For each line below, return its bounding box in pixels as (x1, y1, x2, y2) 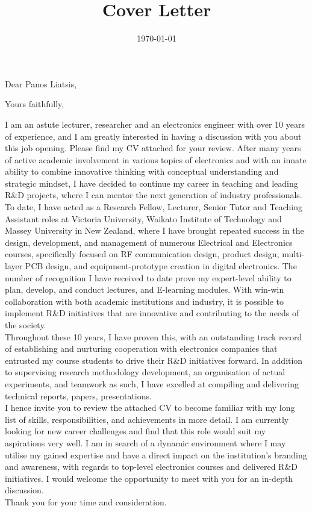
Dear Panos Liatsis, (5, 77, 77, 90)
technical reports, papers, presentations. (5, 389, 152, 402)
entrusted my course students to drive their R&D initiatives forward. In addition (5, 354, 303, 366)
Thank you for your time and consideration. (5, 495, 167, 508)
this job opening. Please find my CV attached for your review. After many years (5, 142, 301, 154)
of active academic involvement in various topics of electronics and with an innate (5, 153, 307, 166)
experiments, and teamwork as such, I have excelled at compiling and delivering (5, 377, 299, 390)
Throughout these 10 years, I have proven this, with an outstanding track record (5, 330, 302, 343)
